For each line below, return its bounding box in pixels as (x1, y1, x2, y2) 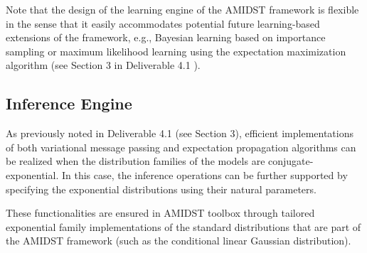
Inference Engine (6, 92, 132, 114)
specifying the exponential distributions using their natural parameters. (6, 181, 317, 196)
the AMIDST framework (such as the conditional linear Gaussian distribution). (6, 233, 351, 248)
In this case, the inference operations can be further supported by (61, 167, 348, 182)
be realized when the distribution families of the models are (6, 154, 265, 168)
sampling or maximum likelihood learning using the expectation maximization (6, 43, 346, 58)
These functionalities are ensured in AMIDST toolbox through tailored (6, 205, 315, 220)
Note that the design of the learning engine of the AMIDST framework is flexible (6, 2, 359, 16)
